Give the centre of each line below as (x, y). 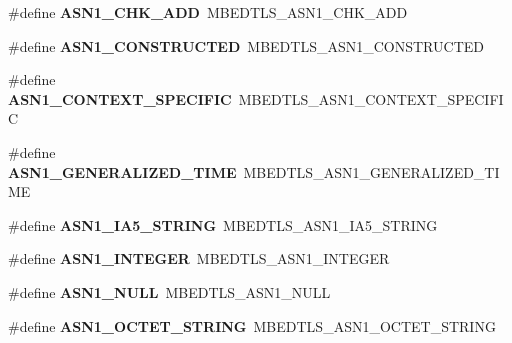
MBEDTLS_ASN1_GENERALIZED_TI (371, 171)
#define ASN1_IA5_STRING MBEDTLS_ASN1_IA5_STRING (223, 224)
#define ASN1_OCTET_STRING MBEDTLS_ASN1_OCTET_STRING (252, 325)
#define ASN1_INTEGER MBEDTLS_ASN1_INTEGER (199, 258)
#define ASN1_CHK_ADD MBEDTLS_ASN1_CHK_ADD (208, 12)
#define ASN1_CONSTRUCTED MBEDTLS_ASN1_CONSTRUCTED (246, 45)
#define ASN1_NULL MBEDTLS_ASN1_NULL (169, 291)
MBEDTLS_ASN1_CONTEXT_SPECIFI (371, 98)
